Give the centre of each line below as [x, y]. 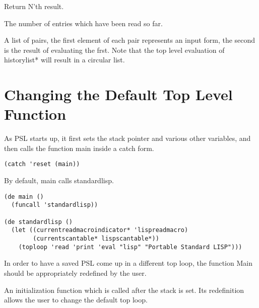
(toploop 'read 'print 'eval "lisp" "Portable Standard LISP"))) [130, 247]
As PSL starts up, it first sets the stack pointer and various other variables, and [127, 138]
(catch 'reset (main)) [42, 164]
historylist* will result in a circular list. [64, 60]
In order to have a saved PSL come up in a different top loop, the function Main [128, 263]
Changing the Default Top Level [118, 94]
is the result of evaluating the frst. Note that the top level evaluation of [114, 50]
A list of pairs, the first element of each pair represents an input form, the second [130, 40]
